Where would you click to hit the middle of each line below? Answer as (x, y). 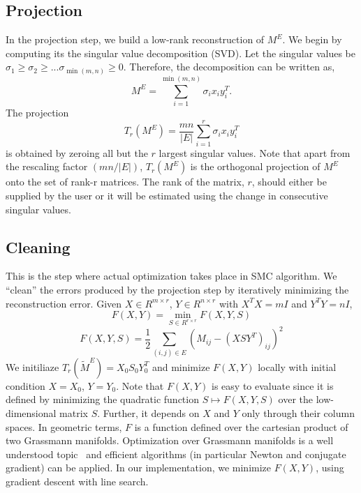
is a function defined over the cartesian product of (241, 426)
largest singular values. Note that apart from (255, 152)
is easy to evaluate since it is (273, 385)
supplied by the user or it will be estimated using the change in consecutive (167, 195)
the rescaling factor (47, 166)
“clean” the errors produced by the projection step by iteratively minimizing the (177, 289)
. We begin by (312, 39)
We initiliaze (32, 366)
